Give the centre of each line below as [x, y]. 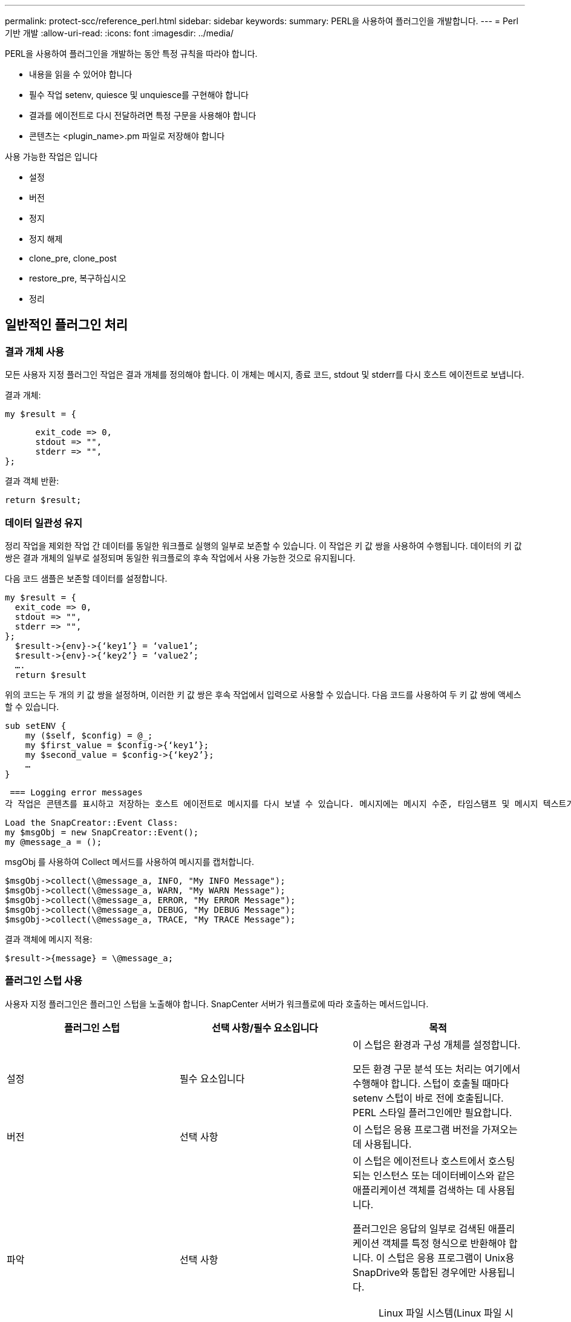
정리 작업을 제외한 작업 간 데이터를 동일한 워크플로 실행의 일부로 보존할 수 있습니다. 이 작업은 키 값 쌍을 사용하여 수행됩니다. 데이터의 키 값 [263, 545]
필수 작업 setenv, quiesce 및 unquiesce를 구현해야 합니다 [139, 95]
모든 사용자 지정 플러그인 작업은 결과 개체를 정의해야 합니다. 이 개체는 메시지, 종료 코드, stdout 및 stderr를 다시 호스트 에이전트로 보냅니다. [265, 375]
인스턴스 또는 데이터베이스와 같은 [444, 1175]
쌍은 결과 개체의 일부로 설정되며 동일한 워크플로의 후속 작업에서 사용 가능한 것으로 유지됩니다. [180, 557]
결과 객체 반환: [32, 481]
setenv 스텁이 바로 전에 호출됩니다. [428, 1098]
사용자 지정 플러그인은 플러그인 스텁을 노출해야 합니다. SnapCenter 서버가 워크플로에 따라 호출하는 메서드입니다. [217, 1004]
